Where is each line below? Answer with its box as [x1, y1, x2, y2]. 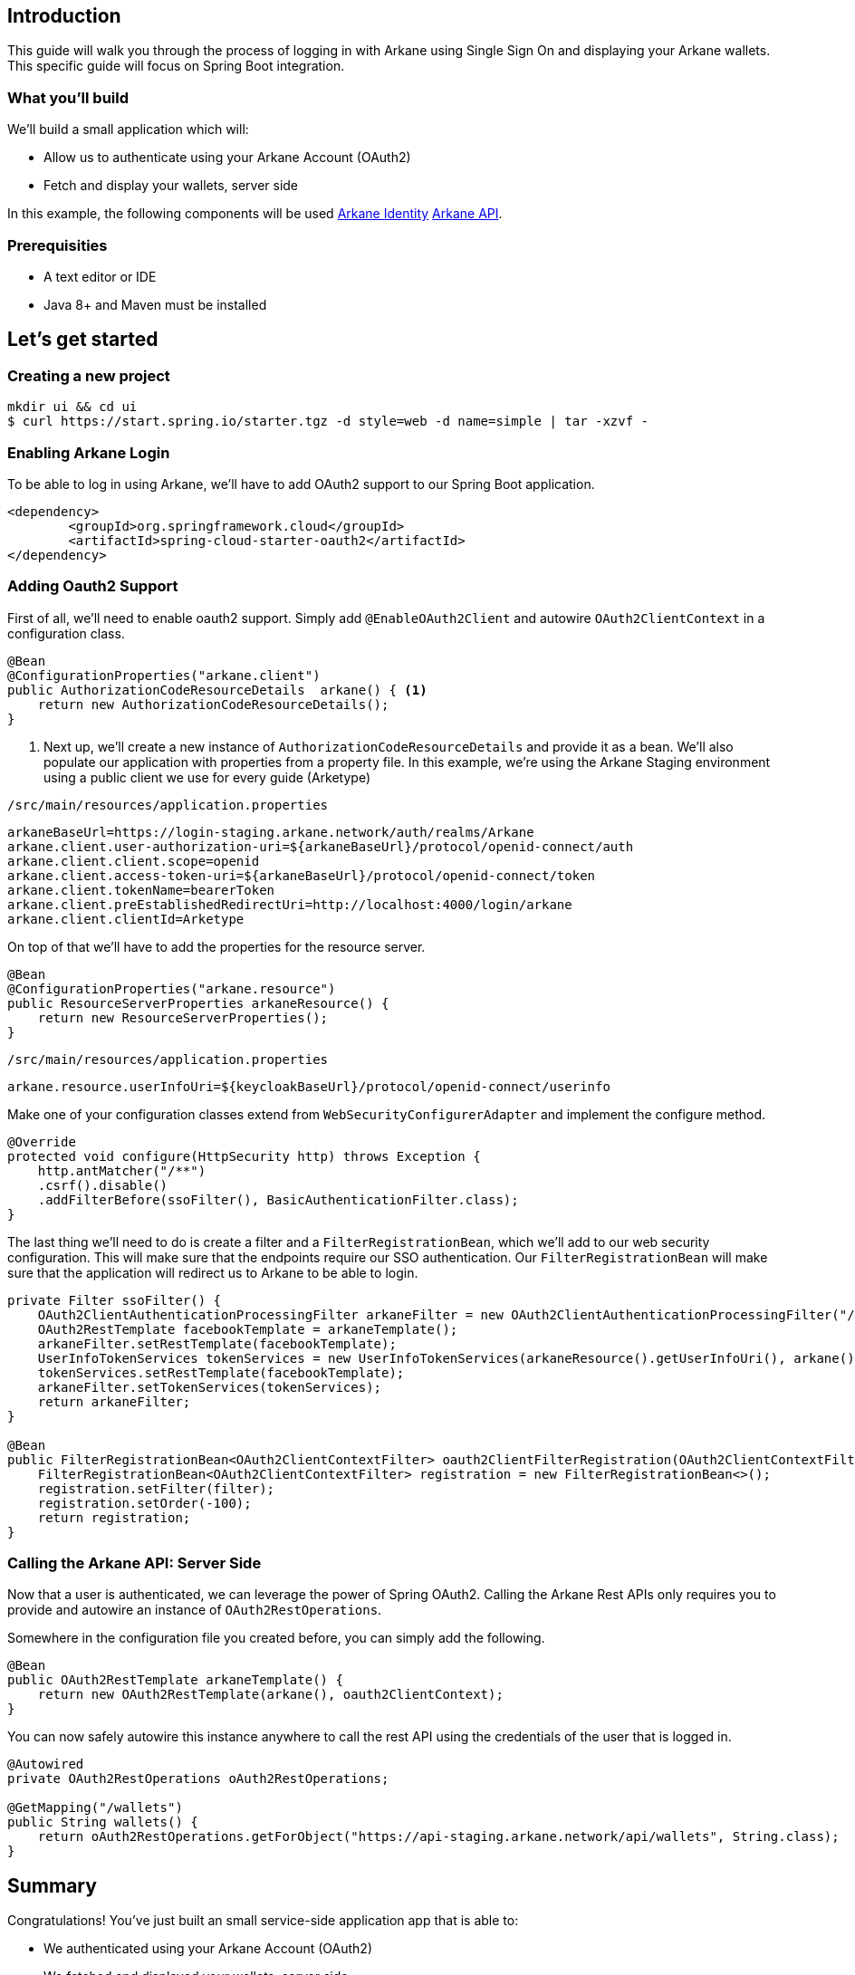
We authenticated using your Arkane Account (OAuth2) [43, 1941, 372, 1957]
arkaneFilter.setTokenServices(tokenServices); [37, 1379, 382, 1395]
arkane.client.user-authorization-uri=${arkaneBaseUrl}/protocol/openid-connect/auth [7, 839, 634, 854]
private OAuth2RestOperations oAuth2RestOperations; [7, 1771, 389, 1787]
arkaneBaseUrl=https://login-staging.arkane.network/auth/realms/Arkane [7, 824, 534, 839]
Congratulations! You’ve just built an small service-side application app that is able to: [7, 1913, 519, 1929]
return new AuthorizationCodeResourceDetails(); [37, 696, 389, 712]
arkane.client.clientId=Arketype [7, 911, 245, 926]
